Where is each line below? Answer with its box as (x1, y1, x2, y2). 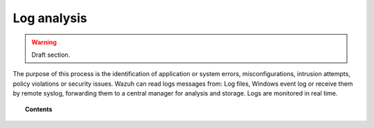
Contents (25, 104, 53, 113)
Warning (31, 38, 57, 46)
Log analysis (12, 10, 87, 26)
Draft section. (31, 51, 71, 59)
